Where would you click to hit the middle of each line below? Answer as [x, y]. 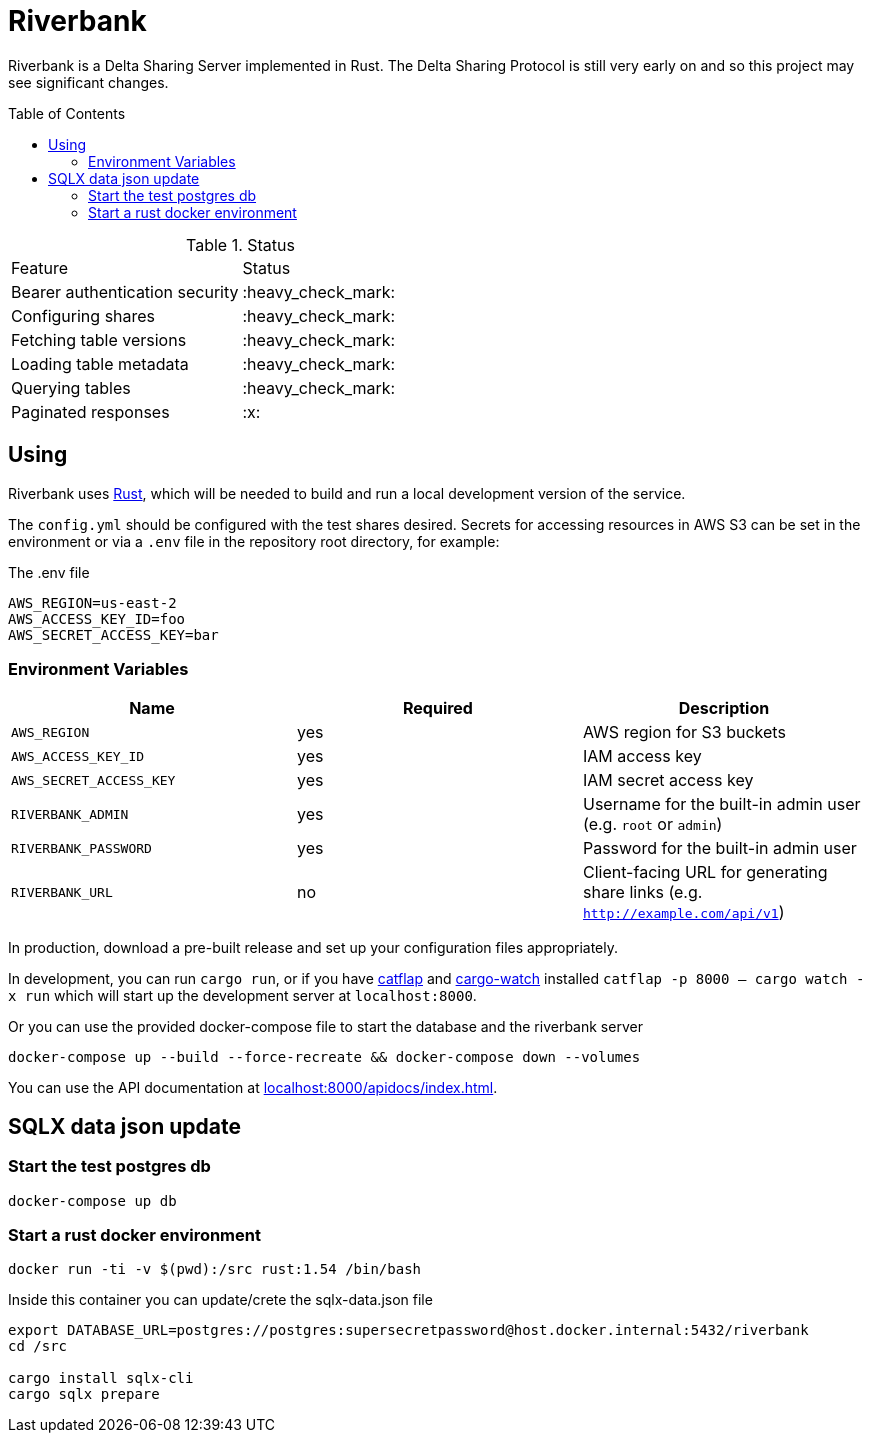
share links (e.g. [642, 892]
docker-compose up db [92, 1200]
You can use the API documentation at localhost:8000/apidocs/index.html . [253, 1088]
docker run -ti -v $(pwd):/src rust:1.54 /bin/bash [215, 1269]
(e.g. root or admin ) [652, 824]
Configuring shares [83, 315]
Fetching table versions [99, 339]
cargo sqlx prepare [84, 1394]
